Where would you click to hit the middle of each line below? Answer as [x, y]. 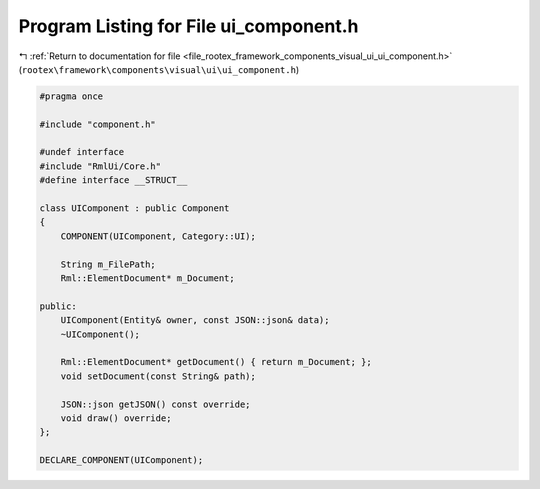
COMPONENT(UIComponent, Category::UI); [158, 236]
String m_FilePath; [108, 264]
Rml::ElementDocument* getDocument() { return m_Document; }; [216, 362]
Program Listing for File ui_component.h [188, 26]
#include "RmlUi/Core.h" [100, 166]
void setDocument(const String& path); [158, 376]
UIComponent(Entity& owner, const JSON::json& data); [195, 320]
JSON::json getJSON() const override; [155, 404]
